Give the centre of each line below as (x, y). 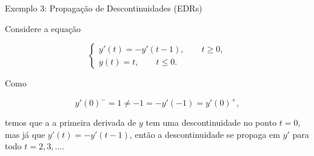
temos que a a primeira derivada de (71, 122)
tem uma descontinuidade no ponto (211, 122)
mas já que (25, 134)
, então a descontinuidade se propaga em (205, 134)
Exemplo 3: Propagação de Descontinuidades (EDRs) (104, 8)
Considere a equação (43, 28)
